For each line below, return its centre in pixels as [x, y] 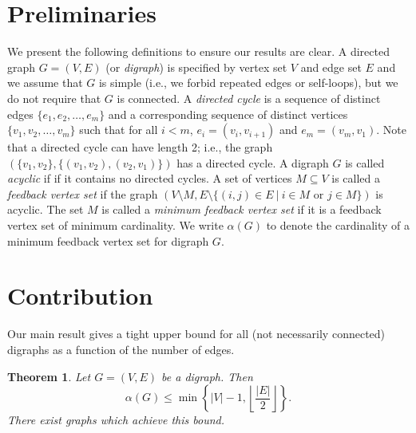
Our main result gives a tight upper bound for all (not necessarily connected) [196, 334]
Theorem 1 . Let [49, 376]
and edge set [331, 67]
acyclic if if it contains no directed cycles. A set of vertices [150, 178]
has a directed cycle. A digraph [253, 162]
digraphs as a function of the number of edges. [121, 349]
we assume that [45, 83]
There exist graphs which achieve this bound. [116, 420]
